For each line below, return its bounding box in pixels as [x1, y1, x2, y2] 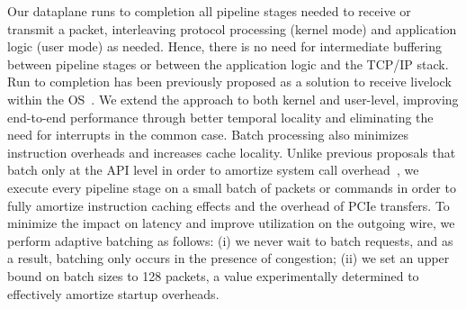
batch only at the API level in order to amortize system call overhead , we [7, 160, 419, 179]
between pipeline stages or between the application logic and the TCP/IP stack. [7, 54, 449, 73]
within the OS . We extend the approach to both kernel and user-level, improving [7, 89, 459, 108]
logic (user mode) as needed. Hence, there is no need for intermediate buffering [7, 37, 442, 56]
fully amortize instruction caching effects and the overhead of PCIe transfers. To [7, 195, 450, 214]
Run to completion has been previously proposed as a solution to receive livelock [7, 72, 452, 91]
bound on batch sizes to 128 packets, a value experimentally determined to [7, 266, 419, 285]
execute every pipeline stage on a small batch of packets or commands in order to [7, 177, 456, 196]
